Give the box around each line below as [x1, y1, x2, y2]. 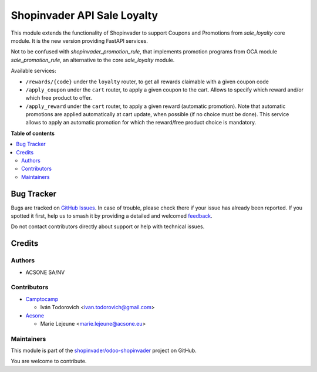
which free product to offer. [25, 94, 92, 102]
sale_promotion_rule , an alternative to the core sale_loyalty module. [11, 56, 175, 63]
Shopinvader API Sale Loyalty [11, 9, 158, 22]
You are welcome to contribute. [11, 358, 87, 365]
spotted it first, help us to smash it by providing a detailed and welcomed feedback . [11, 212, 213, 219]
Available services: [11, 67, 56, 75]
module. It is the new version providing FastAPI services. [11, 37, 148, 44]
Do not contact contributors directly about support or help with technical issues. [11, 223, 205, 230]
